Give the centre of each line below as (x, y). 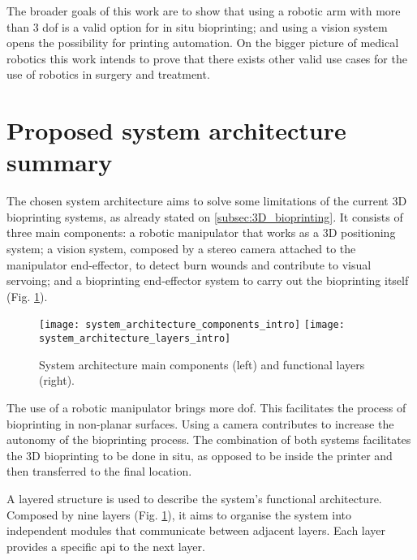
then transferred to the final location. (99, 471)
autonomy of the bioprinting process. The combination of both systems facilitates (209, 439)
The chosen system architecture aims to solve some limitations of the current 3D (207, 201)
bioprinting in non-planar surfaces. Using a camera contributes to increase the (200, 423)
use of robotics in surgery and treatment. (108, 74)
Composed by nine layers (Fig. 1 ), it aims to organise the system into (179, 514)
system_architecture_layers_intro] (135, 339)
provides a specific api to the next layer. (106, 546)
